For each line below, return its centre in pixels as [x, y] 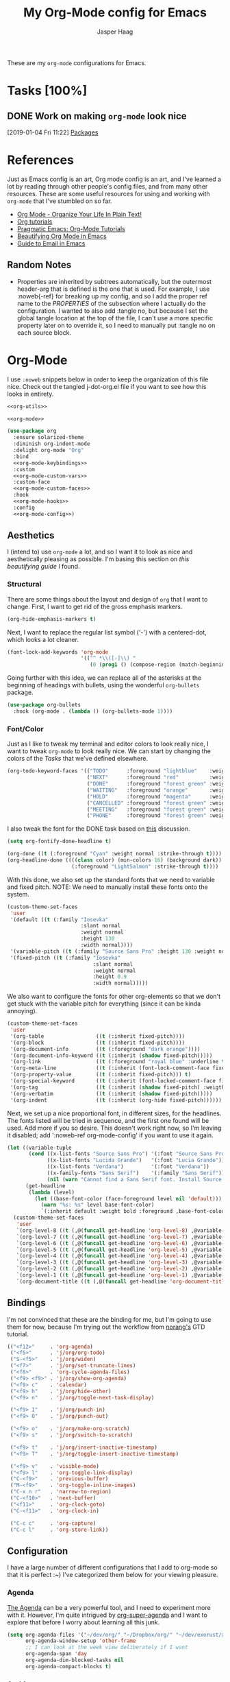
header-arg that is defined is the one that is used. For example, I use [113, 289]
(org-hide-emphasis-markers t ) [52, 619]
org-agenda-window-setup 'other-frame [80, 1641]
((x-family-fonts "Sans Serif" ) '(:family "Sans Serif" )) [136, 1173]
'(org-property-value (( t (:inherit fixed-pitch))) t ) [101, 1075]
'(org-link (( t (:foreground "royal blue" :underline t [117, 1062]
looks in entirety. [30, 394]
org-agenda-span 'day [56, 1654]
